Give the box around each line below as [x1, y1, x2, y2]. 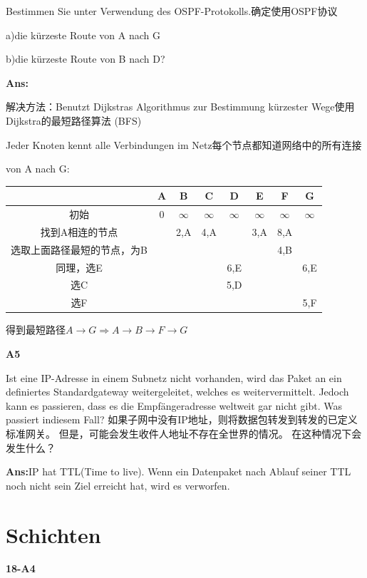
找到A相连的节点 [40, 224, 118, 239]
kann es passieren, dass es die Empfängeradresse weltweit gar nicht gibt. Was [6, 398, 342, 413]
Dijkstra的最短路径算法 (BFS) [6, 113, 142, 128]
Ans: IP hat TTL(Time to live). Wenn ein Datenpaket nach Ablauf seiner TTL [6, 464, 351, 479]
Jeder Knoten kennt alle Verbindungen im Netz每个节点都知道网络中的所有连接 [6, 137, 362, 152]
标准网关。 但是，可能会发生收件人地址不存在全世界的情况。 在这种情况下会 [6, 425, 362, 440]
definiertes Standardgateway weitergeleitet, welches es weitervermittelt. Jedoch [6, 384, 349, 399]
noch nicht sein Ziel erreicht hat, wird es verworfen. [6, 478, 230, 492]
